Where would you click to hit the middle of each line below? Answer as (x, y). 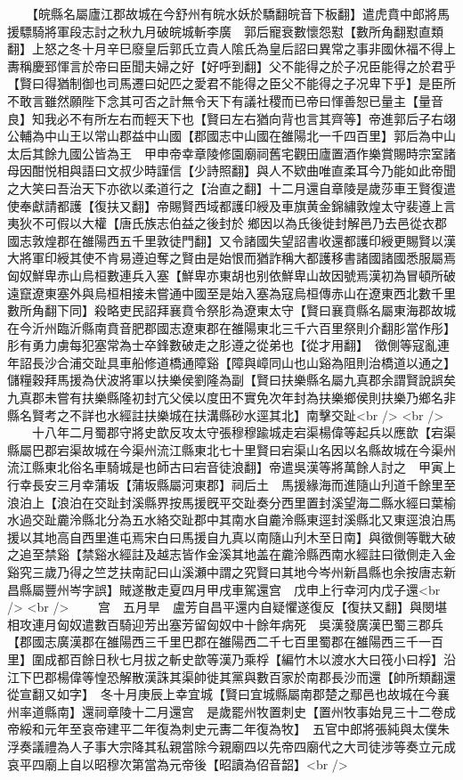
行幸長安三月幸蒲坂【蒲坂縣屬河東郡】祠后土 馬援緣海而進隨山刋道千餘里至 (231, 485)
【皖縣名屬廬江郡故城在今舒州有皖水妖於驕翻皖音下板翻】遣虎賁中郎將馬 (240, 13)
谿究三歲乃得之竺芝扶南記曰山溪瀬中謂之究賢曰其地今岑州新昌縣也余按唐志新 (231, 572)
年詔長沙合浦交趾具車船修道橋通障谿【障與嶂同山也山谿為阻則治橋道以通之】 (231, 362)
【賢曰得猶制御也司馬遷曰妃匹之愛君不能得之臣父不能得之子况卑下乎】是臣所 (231, 83)
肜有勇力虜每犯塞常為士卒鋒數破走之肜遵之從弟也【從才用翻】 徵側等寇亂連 (228, 345)
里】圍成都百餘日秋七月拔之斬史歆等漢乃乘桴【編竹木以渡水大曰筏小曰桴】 (225, 658)
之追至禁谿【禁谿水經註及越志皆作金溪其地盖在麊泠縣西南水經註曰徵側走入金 (231, 554)
